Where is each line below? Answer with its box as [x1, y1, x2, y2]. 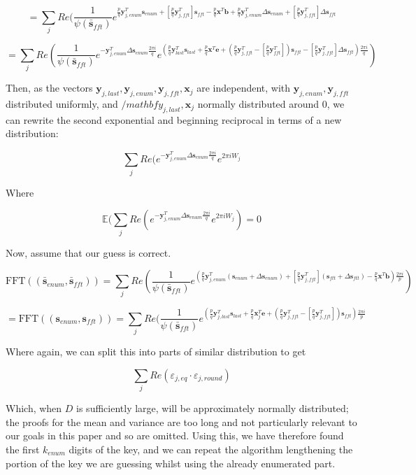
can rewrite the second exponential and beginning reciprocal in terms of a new [6, 112, 342, 127]
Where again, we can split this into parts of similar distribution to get [6, 344, 306, 359]
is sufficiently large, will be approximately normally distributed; [76, 401, 349, 416]
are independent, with [196, 80, 291, 95]
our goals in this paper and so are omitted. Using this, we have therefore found [6, 428, 344, 443]
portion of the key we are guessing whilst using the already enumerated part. [6, 455, 336, 470]
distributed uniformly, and [6, 96, 118, 111]
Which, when [6, 401, 62, 416]
